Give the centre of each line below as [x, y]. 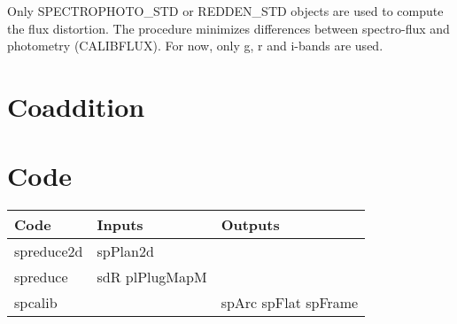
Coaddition [76, 106]
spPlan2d [125, 251]
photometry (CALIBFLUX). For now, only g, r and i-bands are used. [195, 46]
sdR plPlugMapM [152, 277]
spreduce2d [49, 251]
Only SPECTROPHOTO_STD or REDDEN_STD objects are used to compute [225, 11]
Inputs [120, 225]
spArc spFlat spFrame [290, 303]
